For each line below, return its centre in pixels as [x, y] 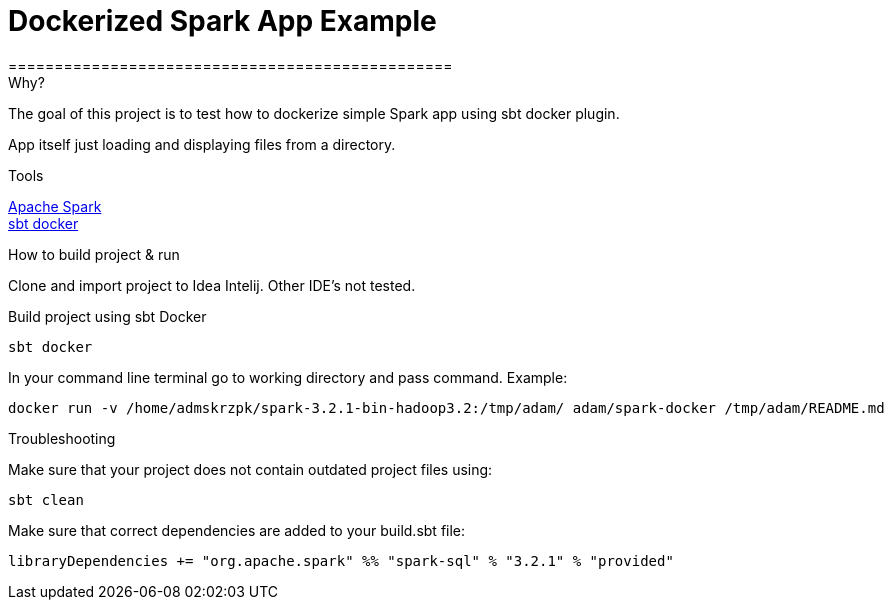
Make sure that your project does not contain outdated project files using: [250, 469]
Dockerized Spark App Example [222, 21]
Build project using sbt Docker [107, 316]
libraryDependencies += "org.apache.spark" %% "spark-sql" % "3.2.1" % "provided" [341, 560]
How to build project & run [94, 254]
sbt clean [46, 499]
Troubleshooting [62, 438]
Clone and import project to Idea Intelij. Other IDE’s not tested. [212, 285]
